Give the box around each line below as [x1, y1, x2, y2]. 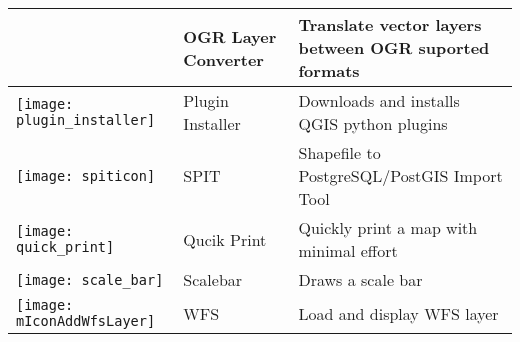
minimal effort [298, 239, 398, 262]
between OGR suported [298, 36, 490, 59]
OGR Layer [183, 24, 277, 48]
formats [298, 59, 360, 82]
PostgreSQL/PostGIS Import [298, 164, 503, 187]
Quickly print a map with [298, 216, 478, 239]
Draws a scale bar [298, 268, 423, 291]
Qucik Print [183, 227, 267, 251]
